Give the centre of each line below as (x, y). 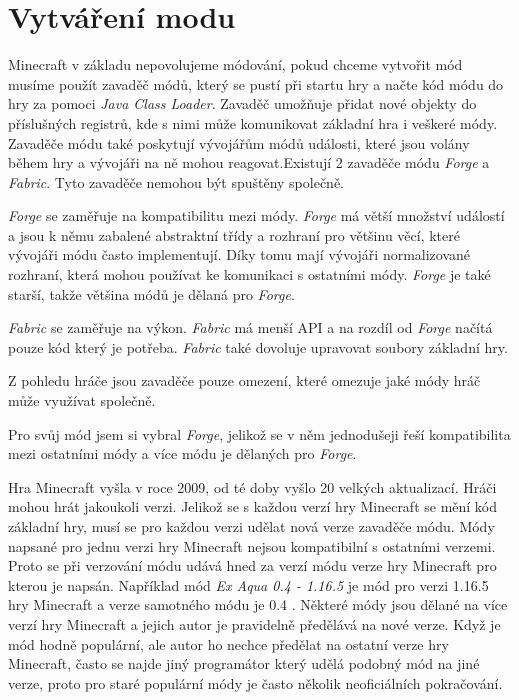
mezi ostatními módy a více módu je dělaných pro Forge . (182, 453)
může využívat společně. (82, 400)
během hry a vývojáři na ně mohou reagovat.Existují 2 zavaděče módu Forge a (249, 162)
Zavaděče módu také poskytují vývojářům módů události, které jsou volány (239, 142)
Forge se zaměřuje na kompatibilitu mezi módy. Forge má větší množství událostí (256, 215)
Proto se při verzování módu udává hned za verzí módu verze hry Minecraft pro (252, 565)
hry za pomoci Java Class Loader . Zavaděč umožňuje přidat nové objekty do (242, 103)
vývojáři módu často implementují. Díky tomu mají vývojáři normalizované (239, 254)
